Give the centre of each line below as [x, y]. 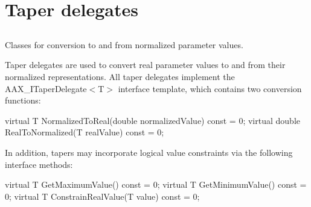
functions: [23, 100]
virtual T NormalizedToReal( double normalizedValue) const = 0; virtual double [152, 120]
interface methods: [39, 164]
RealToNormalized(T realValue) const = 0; [85, 132]
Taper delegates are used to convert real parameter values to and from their [145, 65]
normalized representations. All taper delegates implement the [120, 76]
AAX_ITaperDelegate [46, 88]
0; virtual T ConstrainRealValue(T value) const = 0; [102, 196]
